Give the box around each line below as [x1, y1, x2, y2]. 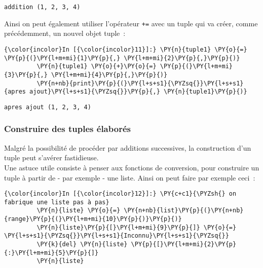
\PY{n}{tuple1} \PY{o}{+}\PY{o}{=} [36, 63, 157, 70]
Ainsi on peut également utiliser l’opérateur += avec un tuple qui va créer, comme [4, 18, 258, 28]
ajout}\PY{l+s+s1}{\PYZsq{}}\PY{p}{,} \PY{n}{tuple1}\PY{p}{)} [29, 88, 247, 96]
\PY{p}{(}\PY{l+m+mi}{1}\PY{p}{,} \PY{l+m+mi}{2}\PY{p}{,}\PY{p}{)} [4, 54, 240, 62]
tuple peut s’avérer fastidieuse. [4, 152, 99, 163]
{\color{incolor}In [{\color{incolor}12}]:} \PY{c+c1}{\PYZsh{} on [4, 190, 237, 198]
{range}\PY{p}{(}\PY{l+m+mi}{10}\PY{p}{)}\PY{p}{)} [4, 215, 182, 223]
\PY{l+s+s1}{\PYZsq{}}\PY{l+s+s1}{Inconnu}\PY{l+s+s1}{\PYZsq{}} [4, 232, 229, 240]
